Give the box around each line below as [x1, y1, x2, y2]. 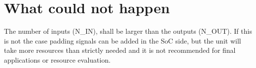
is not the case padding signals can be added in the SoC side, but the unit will [4, 35, 241, 45]
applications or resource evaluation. [4, 54, 111, 65]
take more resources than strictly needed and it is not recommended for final [4, 45, 236, 55]
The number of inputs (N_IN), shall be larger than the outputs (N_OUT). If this [4, 26, 252, 36]
